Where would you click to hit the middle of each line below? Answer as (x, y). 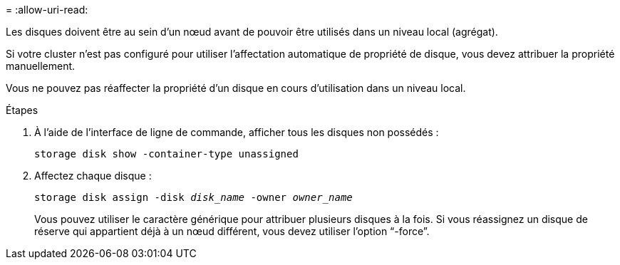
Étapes (22, 110)
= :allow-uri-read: (47, 10)
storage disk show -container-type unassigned (166, 154)
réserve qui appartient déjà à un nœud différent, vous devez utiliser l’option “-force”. (232, 231)
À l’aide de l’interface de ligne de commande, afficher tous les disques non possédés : (237, 132)
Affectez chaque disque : (93, 176)
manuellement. (41, 66)
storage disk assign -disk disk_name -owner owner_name (193, 197)
